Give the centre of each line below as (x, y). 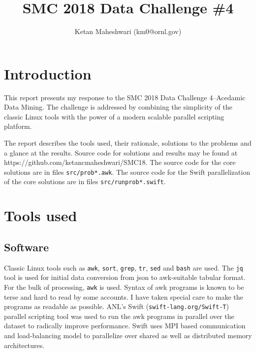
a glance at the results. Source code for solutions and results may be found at (121, 152)
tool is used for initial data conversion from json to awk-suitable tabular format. (125, 277)
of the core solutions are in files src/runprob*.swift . (85, 181)
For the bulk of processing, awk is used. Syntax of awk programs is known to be (124, 287)
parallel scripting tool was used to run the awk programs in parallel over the (119, 316)
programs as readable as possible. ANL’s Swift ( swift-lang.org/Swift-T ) (116, 306)
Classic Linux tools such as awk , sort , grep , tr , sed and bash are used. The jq (124, 267)
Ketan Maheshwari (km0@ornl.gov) (128, 31)
